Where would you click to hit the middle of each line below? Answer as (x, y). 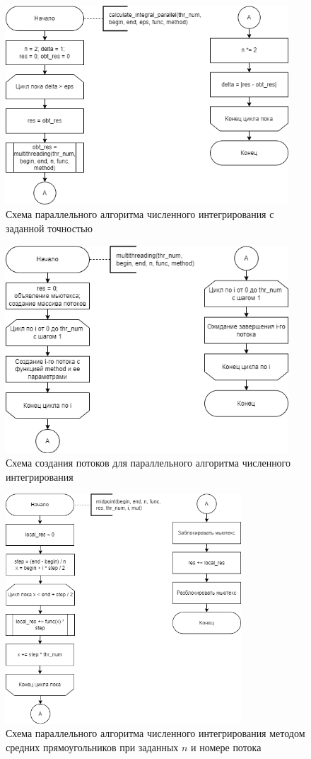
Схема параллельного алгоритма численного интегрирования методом (155, 733)
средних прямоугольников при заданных (92, 747)
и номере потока (226, 747)
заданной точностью (49, 228)
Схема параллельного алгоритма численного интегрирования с (140, 214)
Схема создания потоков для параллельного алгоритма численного (148, 463)
